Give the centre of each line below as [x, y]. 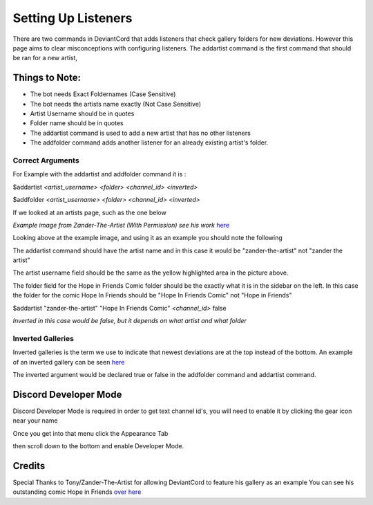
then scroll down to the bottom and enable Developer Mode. [98, 446]
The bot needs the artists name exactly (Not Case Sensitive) [116, 104]
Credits [29, 466]
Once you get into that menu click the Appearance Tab [90, 433]
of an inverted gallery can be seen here [69, 362]
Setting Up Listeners [73, 18]
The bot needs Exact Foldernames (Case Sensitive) [103, 94]
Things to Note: [47, 78]
